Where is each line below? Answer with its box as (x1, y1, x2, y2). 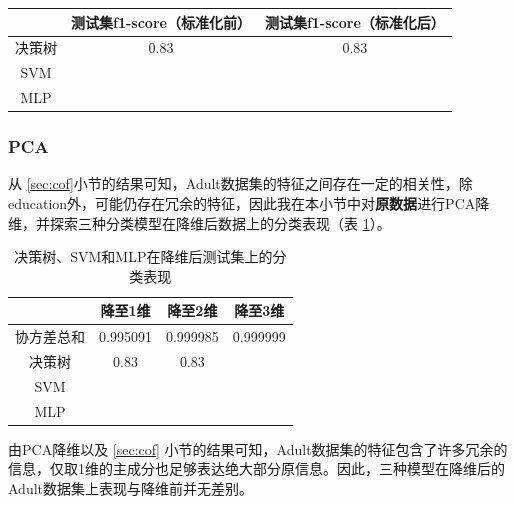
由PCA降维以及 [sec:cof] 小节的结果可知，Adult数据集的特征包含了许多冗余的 (8, 438, 508, 459)
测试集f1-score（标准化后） (264, 11, 445, 32)
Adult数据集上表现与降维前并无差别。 (8, 477, 254, 498)
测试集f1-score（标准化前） (71, 11, 251, 32)
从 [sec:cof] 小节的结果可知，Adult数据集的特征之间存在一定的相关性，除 (8, 173, 473, 194)
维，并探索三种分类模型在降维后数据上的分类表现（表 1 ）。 (8, 212, 391, 233)
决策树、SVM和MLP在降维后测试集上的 (14, 246, 273, 267)
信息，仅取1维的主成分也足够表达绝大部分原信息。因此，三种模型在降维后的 (8, 458, 505, 479)
